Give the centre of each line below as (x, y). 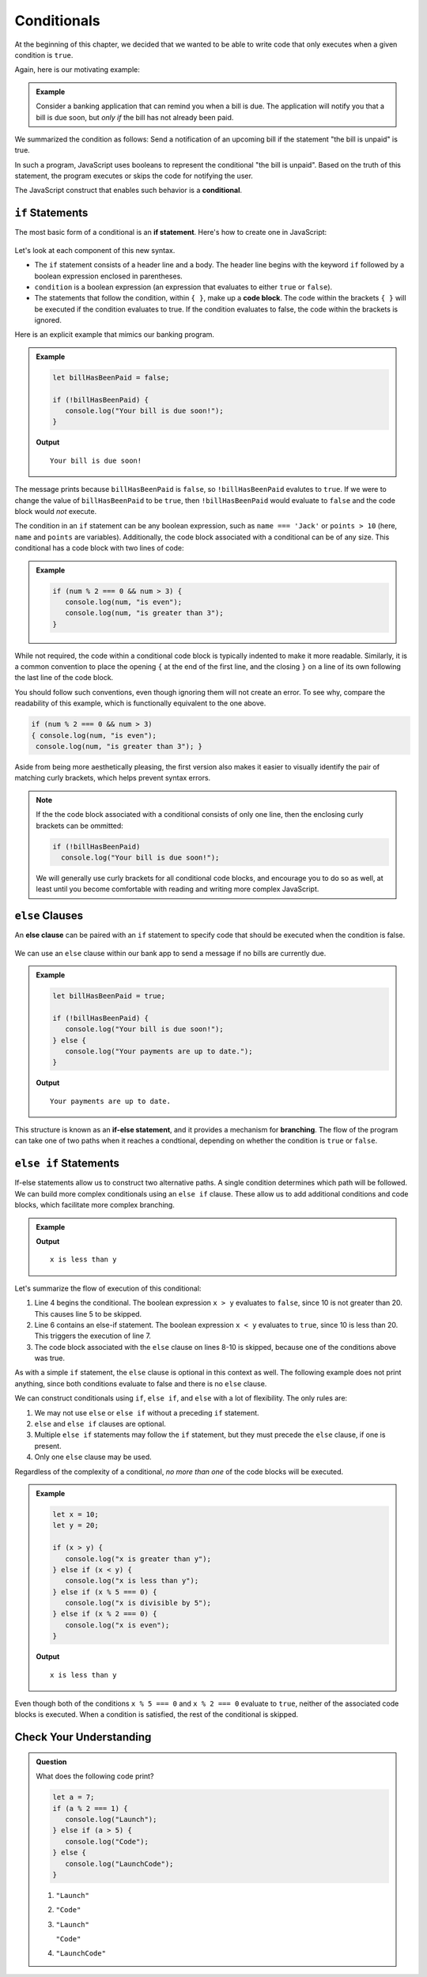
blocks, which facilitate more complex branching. (95, 1205)
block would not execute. (56, 511)
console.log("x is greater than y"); (138, 1559)
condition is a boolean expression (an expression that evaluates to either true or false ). (183, 287)
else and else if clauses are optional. (100, 1424)
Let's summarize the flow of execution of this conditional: (108, 1288)
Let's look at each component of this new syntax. (95, 250)
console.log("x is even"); (117, 1625)
